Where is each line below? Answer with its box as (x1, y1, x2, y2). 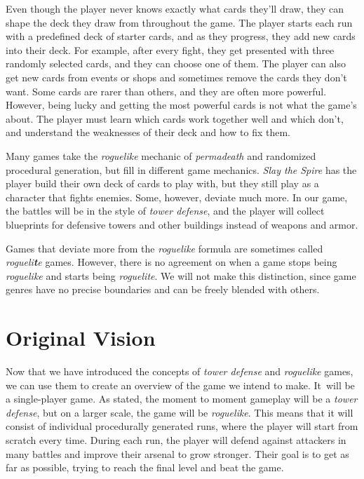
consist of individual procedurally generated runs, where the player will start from (6, 419, 358, 433)
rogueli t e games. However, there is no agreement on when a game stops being (6, 255, 337, 269)
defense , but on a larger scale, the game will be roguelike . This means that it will (6, 405, 353, 419)
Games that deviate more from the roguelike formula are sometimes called (6, 241, 323, 255)
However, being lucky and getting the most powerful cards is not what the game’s (6, 97, 357, 112)
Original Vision (6, 323, 156, 352)
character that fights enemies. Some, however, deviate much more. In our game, (6, 189, 348, 204)
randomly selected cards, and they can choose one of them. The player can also (6, 56, 346, 71)
